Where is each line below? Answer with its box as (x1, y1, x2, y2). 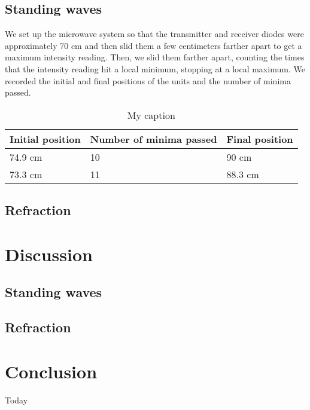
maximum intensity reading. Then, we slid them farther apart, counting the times (5, 51, 305, 63)
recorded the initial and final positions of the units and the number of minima (5, 74, 291, 87)
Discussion (5, 241, 93, 266)
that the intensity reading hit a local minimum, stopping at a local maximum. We (5, 62, 305, 75)
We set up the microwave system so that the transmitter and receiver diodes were (5, 27, 304, 40)
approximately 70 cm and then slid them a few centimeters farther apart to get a (5, 39, 302, 51)
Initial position (10, 131, 81, 146)
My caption (127, 108, 175, 122)
